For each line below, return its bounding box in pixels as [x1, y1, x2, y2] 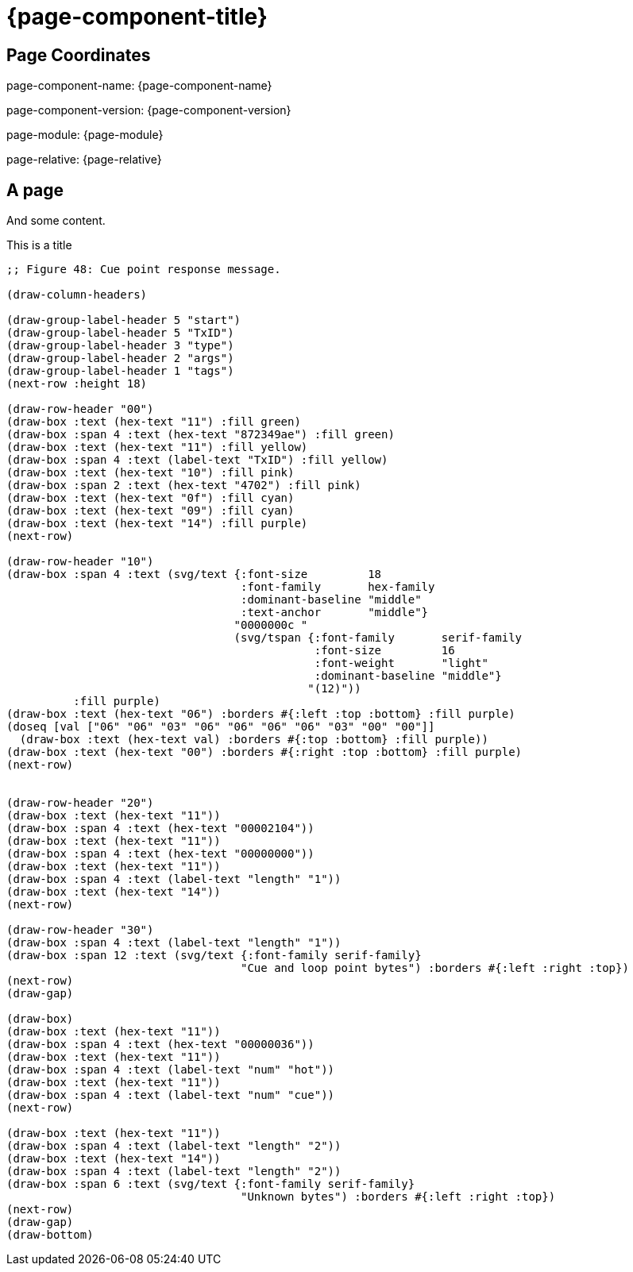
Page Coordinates [6, 44, 151, 65]
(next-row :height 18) [6, 377, 148, 391]
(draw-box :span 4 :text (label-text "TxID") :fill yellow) [6, 453, 388, 467]
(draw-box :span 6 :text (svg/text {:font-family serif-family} [6, 1178, 415, 1191]
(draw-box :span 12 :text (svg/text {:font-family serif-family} [6, 949, 422, 962]
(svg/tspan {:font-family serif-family [234, 631, 523, 645]
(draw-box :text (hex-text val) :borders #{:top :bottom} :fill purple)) [19, 733, 488, 746]
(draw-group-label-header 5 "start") [6, 314, 241, 327]
